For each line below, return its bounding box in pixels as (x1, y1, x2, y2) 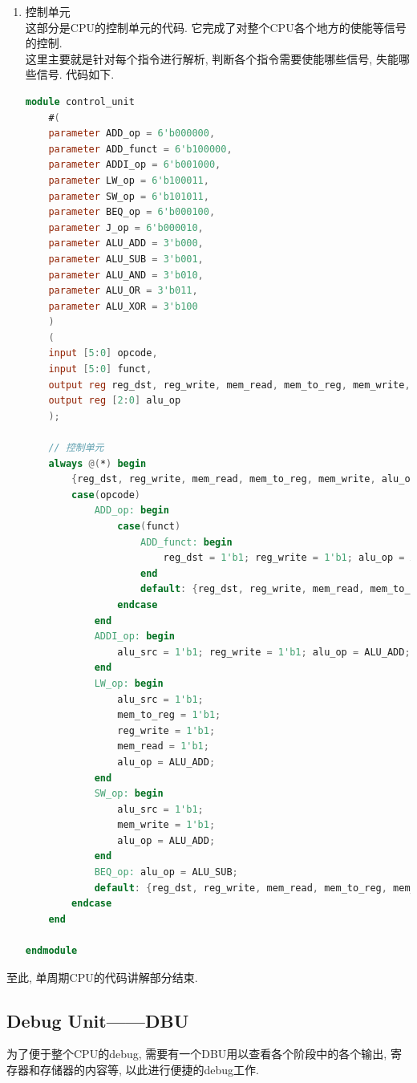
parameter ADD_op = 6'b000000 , (48, 128, 216, 140)
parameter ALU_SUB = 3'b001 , (48, 253, 204, 265)
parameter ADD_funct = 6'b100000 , (48, 143, 233, 155)
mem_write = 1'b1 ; (117, 819, 216, 831)
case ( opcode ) (71, 489, 141, 501)
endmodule (25, 945, 78, 957)
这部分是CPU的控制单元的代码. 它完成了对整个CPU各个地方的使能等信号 (25, 18, 407, 35)
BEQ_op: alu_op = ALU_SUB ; (94, 866, 238, 878)
